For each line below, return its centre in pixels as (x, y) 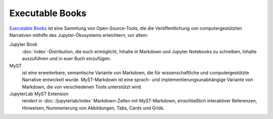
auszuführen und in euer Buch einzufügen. (66, 58)
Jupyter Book (24, 44)
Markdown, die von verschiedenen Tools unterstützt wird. (82, 87)
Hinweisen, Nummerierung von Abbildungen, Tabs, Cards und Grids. (93, 108)
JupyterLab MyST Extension (39, 94)
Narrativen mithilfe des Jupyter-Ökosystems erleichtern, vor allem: (79, 35)
